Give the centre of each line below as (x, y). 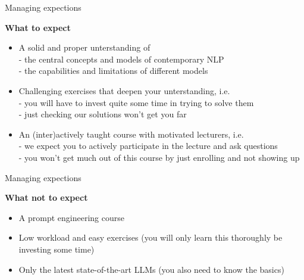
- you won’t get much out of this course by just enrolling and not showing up (159, 157)
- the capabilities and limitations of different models (113, 71)
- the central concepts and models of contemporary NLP (121, 59)
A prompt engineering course (71, 217)
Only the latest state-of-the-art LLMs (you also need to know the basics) (151, 269)
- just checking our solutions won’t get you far (103, 114)
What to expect (38, 27)
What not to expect (46, 197)
